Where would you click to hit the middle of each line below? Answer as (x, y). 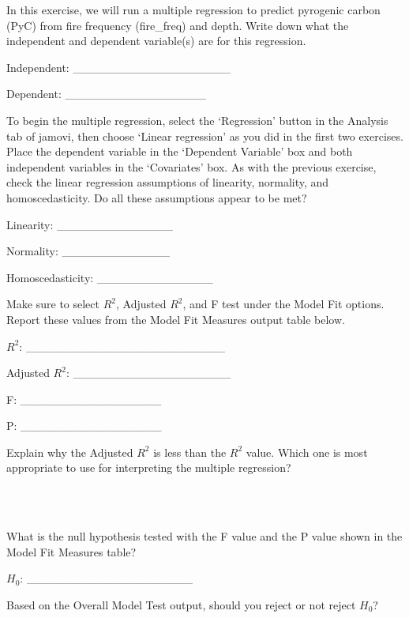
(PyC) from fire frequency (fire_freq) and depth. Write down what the (178, 25)
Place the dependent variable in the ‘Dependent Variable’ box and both (180, 151)
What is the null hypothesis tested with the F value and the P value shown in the (204, 536)
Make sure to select (53, 304)
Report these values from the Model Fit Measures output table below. (176, 319)
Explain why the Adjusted (70, 452)
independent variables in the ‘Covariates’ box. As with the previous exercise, (191, 166)
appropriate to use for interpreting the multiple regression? (149, 467)
